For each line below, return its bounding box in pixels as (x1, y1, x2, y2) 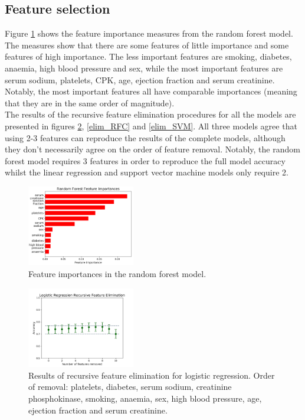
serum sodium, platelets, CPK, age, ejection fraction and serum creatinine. (5, 73, 275, 86)
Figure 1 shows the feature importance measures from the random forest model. (5, 27, 293, 40)
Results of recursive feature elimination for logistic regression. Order (28, 369, 275, 381)
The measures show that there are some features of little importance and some (5, 38, 289, 51)
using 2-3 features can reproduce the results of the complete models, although (5, 131, 286, 144)
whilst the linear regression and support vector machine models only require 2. (5, 166, 288, 178)
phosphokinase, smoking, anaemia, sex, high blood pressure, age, (28, 392, 262, 404)
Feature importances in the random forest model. (28, 268, 206, 280)
